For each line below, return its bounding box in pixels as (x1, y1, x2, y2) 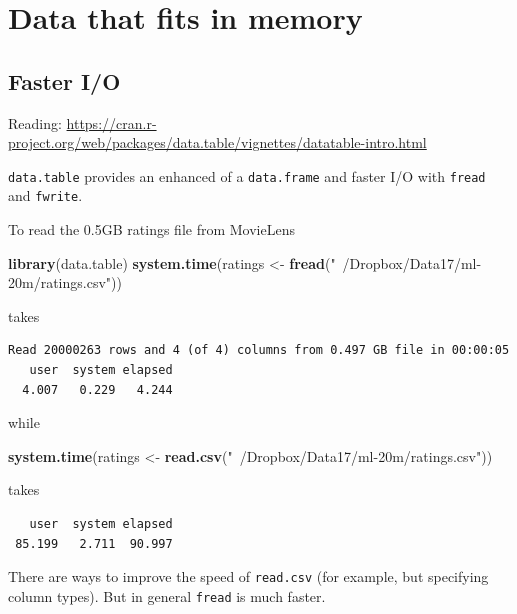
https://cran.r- (66, 112, 157, 133)
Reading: (8, 112, 62, 133)
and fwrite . (8, 185, 83, 206)
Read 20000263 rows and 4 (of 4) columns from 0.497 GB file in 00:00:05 (8, 343, 510, 358)
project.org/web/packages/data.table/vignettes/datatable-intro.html (8, 132, 427, 153)
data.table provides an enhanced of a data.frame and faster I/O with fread (8, 165, 486, 186)
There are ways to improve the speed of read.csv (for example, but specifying (8, 566, 489, 587)
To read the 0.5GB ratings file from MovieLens (8, 219, 295, 240)
